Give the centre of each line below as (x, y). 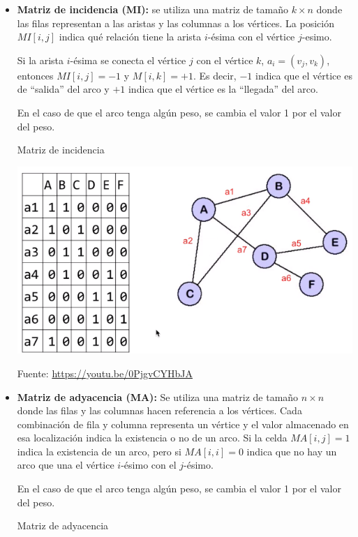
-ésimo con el (149, 465)
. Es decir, (215, 75)
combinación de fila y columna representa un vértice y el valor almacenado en (183, 424)
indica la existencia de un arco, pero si (99, 451)
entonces (35, 75)
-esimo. (317, 37)
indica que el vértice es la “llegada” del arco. (223, 89)
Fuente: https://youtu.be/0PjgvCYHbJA (105, 373)
